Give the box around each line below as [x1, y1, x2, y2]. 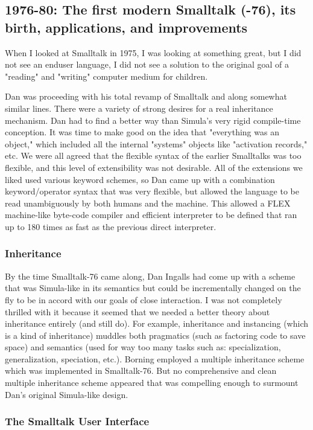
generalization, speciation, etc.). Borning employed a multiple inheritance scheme [5, 352, 305, 365]
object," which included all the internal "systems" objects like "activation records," [5, 137, 308, 150]
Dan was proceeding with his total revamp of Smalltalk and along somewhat [5, 90, 287, 103]
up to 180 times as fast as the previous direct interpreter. [5, 220, 217, 233]
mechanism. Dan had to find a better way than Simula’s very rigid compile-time [5, 114, 301, 126]
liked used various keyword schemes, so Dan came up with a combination [5, 173, 275, 185]
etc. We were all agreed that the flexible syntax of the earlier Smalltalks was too [5, 149, 302, 162]
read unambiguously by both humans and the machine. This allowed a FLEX [5, 196, 291, 209]
